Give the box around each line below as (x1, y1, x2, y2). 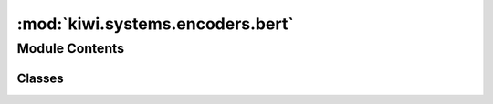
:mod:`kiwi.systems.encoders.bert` (16, 14, 294, 34)
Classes (16, 70, 64, 86)
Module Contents (16, 40, 125, 57)
